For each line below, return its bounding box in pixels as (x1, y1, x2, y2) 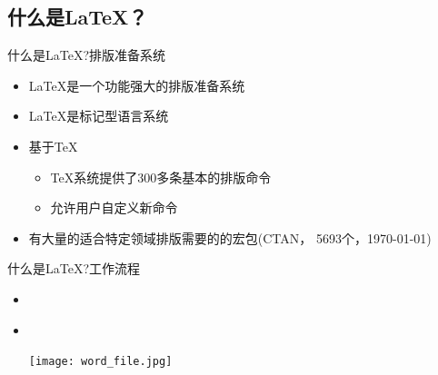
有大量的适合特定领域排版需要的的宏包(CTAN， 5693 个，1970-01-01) (28, 228, 432, 247)
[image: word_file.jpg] (28, 355, 173, 369)
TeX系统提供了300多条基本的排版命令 (50, 167, 272, 186)
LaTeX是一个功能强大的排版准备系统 (28, 75, 245, 94)
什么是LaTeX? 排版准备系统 (7, 45, 166, 64)
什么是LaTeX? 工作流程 (7, 259, 141, 278)
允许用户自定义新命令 (50, 198, 178, 217)
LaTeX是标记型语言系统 (28, 106, 169, 125)
